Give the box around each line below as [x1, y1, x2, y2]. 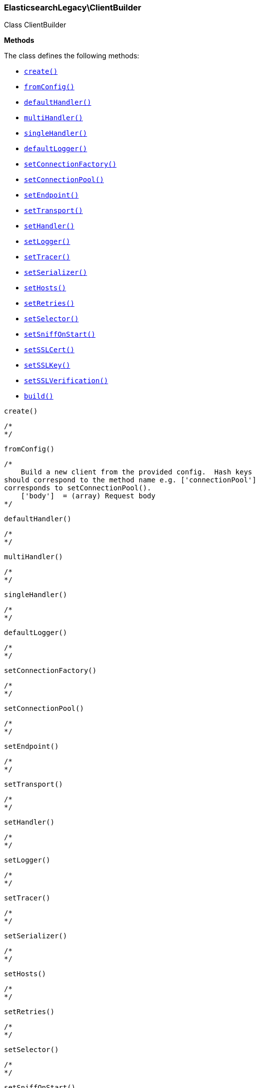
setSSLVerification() [24, 377, 108, 385]
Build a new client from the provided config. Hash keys [20, 468, 253, 476]
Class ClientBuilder [4, 20, 66, 29]
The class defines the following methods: [4, 51, 139, 60]
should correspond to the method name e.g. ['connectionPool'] [4, 476, 257, 484]
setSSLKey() [24, 361, 70, 370]
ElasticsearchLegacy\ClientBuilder [4, 2, 141, 12]
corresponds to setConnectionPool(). [4, 484, 152, 492]
